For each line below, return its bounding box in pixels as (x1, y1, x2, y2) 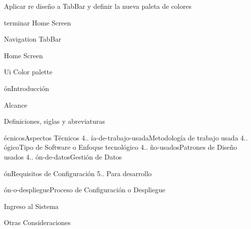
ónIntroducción (4, 83, 49, 93)
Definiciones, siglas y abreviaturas (4, 116, 105, 126)
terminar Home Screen (4, 17, 71, 27)
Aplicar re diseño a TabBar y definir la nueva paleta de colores (4, 1, 191, 11)
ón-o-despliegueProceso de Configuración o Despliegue (4, 184, 166, 195)
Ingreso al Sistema (4, 201, 59, 211)
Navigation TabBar (4, 34, 62, 44)
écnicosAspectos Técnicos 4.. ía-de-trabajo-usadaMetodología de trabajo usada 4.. (4, 132, 248, 142)
